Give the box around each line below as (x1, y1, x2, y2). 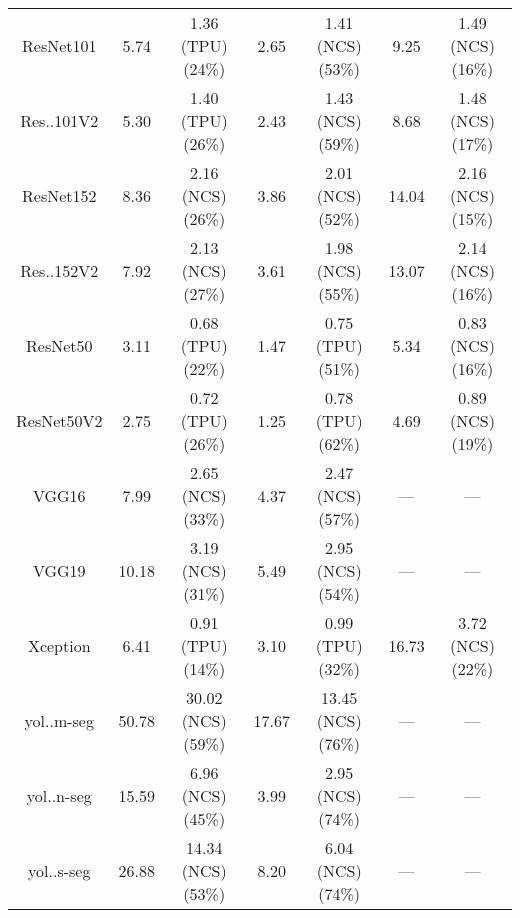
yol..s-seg (28, 859, 91, 882)
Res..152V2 (20, 259, 99, 282)
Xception (27, 634, 91, 657)
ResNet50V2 (16, 409, 103, 432)
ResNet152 (22, 184, 97, 207)
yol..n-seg (26, 784, 92, 807)
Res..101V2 (20, 109, 99, 132)
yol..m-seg (24, 709, 94, 732)
